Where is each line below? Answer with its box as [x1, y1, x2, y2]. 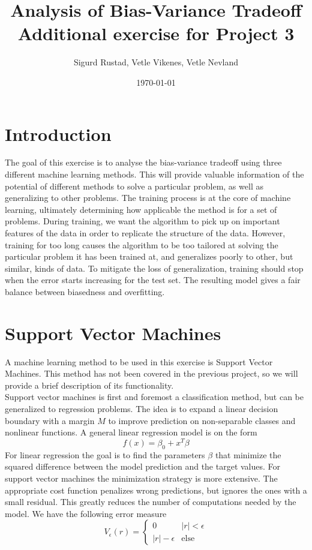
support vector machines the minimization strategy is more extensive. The [5, 471, 278, 484]
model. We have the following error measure [5, 507, 167, 519]
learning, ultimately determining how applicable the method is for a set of [5, 203, 277, 215]
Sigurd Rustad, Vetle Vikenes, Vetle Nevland [73, 56, 239, 68]
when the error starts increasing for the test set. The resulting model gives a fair [5, 274, 301, 286]
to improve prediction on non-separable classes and [108, 414, 296, 426]
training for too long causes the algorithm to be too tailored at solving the [5, 238, 278, 251]
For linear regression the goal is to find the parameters [5, 448, 205, 461]
